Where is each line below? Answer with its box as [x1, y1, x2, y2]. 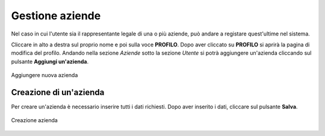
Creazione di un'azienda [11, 87, 105, 97]
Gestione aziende [11, 9, 101, 22]
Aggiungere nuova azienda [11, 72, 78, 79]
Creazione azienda [11, 117, 58, 124]
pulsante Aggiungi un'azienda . [11, 58, 89, 65]
